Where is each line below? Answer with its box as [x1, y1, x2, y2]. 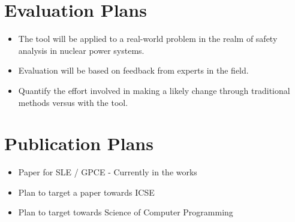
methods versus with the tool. [18, 96, 128, 108]
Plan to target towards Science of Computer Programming [18, 206, 233, 218]
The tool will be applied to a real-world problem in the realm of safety [18, 32, 278, 45]
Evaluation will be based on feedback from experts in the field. [18, 64, 249, 77]
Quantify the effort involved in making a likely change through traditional [18, 84, 290, 96]
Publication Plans [4, 131, 153, 156]
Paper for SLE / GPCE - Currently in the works [18, 166, 197, 178]
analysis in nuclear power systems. [18, 44, 145, 56]
